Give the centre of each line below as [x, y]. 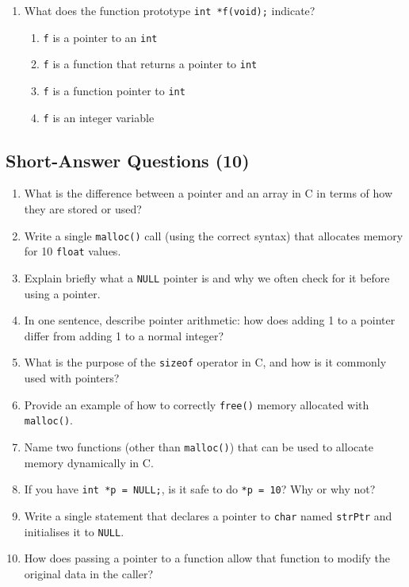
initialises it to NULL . [74, 531]
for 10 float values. [73, 251]
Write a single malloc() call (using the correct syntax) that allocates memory [214, 235]
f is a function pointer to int [114, 90]
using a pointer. [62, 293]
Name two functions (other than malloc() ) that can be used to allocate [199, 446]
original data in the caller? [89, 573]
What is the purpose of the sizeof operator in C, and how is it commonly [205, 362]
